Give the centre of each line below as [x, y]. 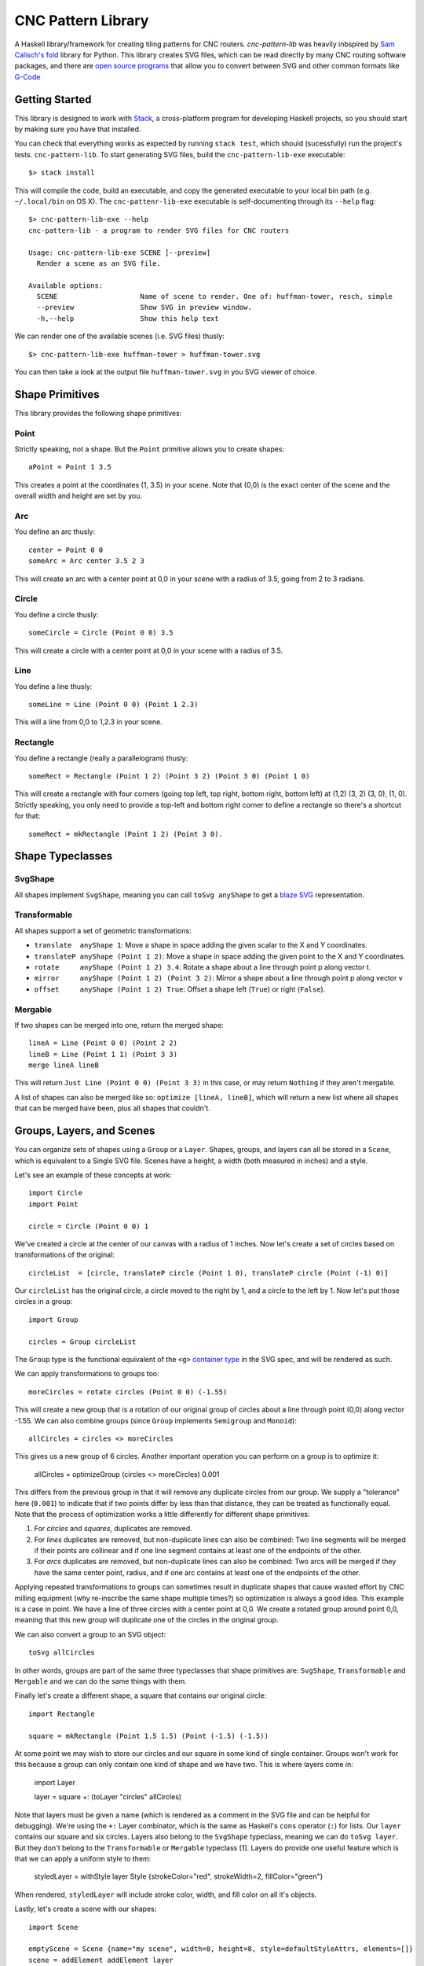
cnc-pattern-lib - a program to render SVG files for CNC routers [159, 230]
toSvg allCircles [62, 1653]
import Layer [55, 1782]
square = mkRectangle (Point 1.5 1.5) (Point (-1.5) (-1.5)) [148, 1736]
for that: [27, 816]
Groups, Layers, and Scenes [85, 1131]
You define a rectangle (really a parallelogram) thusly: [101, 758]
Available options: [66, 285]
